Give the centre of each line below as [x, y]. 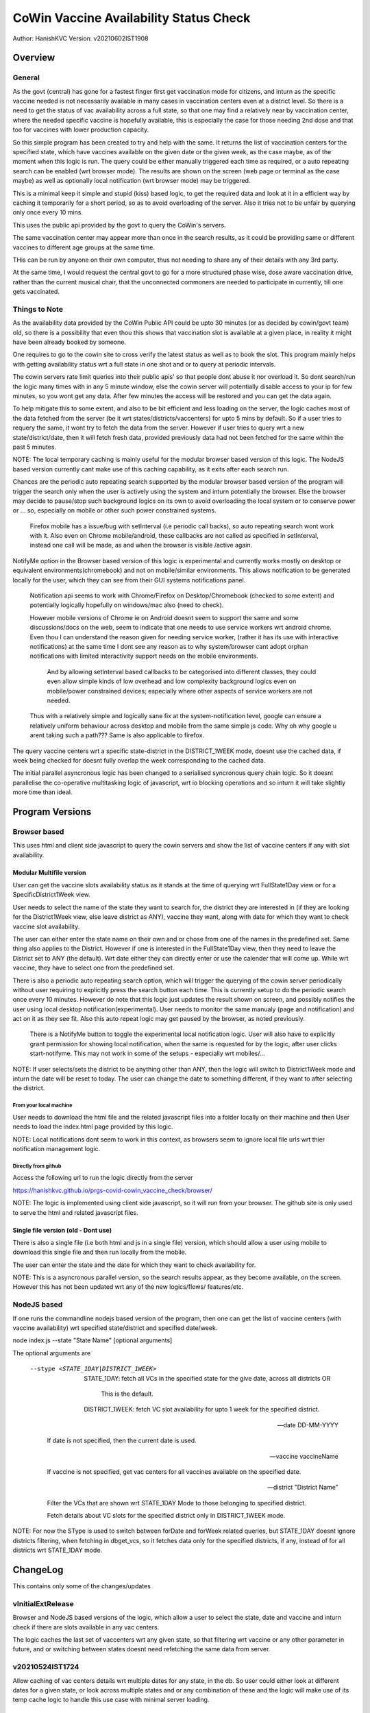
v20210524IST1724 [46, 1667]
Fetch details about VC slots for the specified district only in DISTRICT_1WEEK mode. [166, 1516]
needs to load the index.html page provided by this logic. [93, 1126]
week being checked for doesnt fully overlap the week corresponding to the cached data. [139, 760]
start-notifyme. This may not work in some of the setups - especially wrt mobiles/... [147, 1053]
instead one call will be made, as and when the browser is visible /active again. [141, 545]
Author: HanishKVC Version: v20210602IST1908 [81, 38]
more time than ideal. [42, 792]
